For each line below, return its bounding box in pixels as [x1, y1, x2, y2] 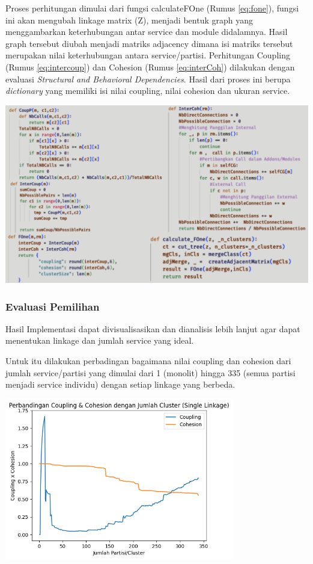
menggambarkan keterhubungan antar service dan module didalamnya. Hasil [5, 25, 288, 38]
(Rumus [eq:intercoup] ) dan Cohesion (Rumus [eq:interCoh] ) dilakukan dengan [5, 60, 295, 73]
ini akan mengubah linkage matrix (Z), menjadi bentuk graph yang [5, 13, 253, 26]
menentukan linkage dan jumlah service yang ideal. [5, 334, 194, 347]
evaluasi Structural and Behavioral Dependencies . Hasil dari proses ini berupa [5, 72, 291, 85]
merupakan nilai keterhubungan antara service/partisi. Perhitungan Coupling [5, 49, 290, 61]
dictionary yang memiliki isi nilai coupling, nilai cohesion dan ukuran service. [5, 84, 290, 97]
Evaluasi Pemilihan [5, 299, 100, 314]
